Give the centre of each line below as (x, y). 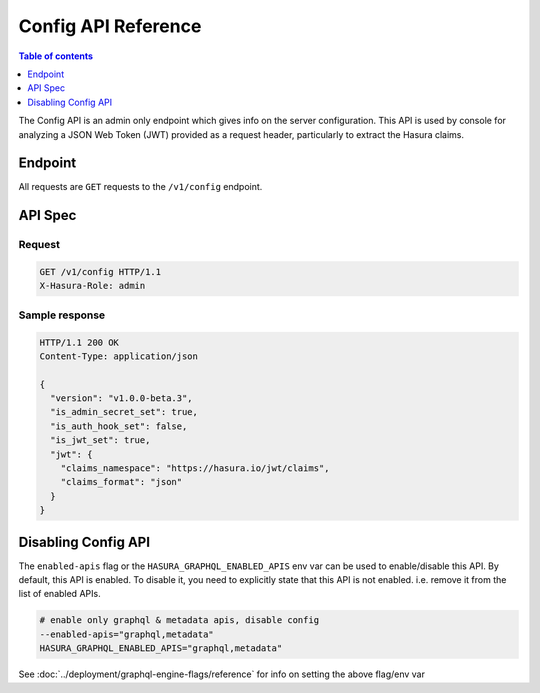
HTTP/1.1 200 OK (79, 342)
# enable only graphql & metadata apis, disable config (179, 620)
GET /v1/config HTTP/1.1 (100, 271)
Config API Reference (110, 26)
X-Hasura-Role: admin (92, 286)
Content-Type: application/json (119, 356)
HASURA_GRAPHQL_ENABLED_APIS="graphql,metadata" (161, 648)
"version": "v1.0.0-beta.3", (122, 398)
